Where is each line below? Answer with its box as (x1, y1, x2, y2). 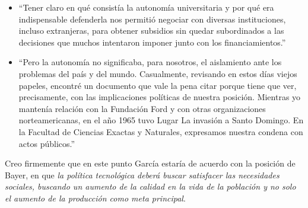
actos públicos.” (18, 137, 75, 149)
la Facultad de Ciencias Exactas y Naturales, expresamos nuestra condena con (18, 125, 303, 137)
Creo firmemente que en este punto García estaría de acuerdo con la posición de (5, 157, 296, 169)
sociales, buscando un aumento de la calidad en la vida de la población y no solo (5, 180, 296, 193)
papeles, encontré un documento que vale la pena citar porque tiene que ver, (18, 79, 297, 91)
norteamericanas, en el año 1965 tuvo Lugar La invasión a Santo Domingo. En (18, 114, 304, 126)
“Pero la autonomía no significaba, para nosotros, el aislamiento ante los (18, 56, 282, 68)
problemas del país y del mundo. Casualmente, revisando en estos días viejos (18, 67, 297, 79)
